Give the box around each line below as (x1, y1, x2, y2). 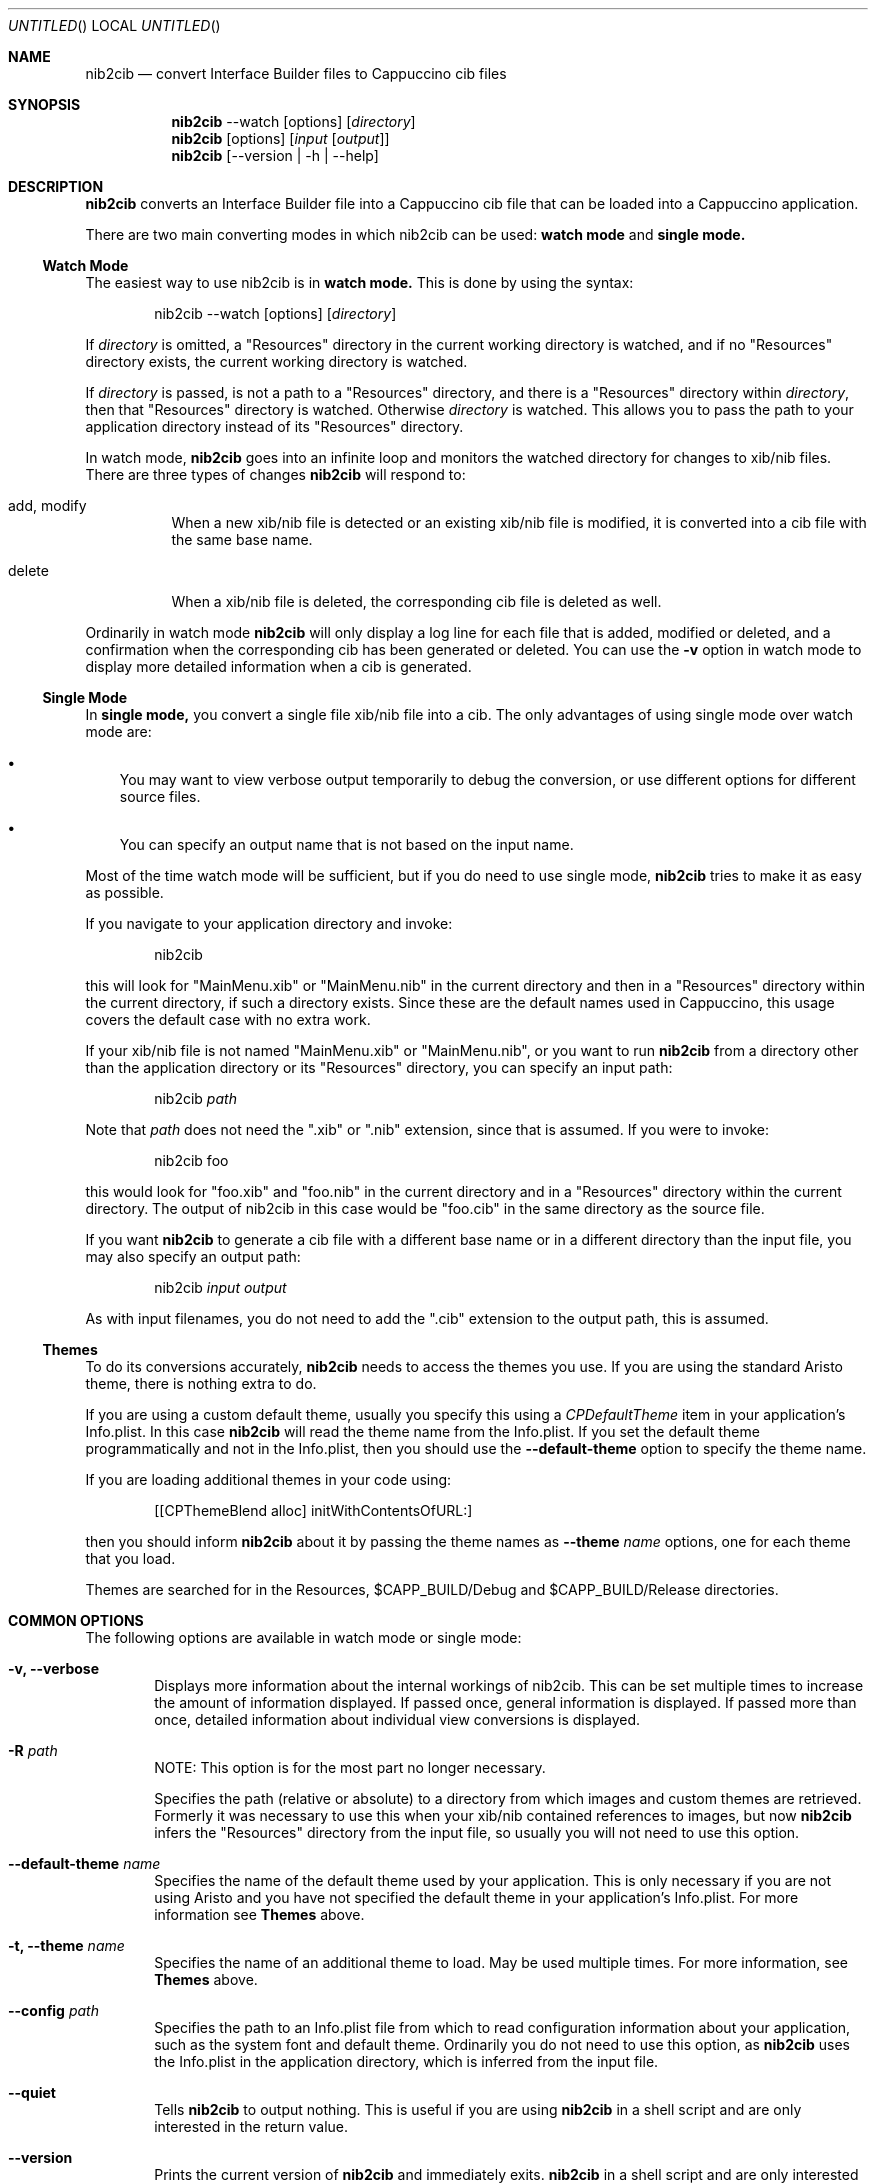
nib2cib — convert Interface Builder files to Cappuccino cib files (85, 65, 507, 82)
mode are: (85, 723, 152, 740)
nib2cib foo (154, 1152, 229, 1169)
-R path (8, 1742, 58, 1759)
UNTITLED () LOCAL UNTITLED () (8, 17, 221, 34)
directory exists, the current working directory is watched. (85, 353, 468, 370)
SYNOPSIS (8, 96, 81, 113)
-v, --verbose (8, 1660, 100, 1677)
